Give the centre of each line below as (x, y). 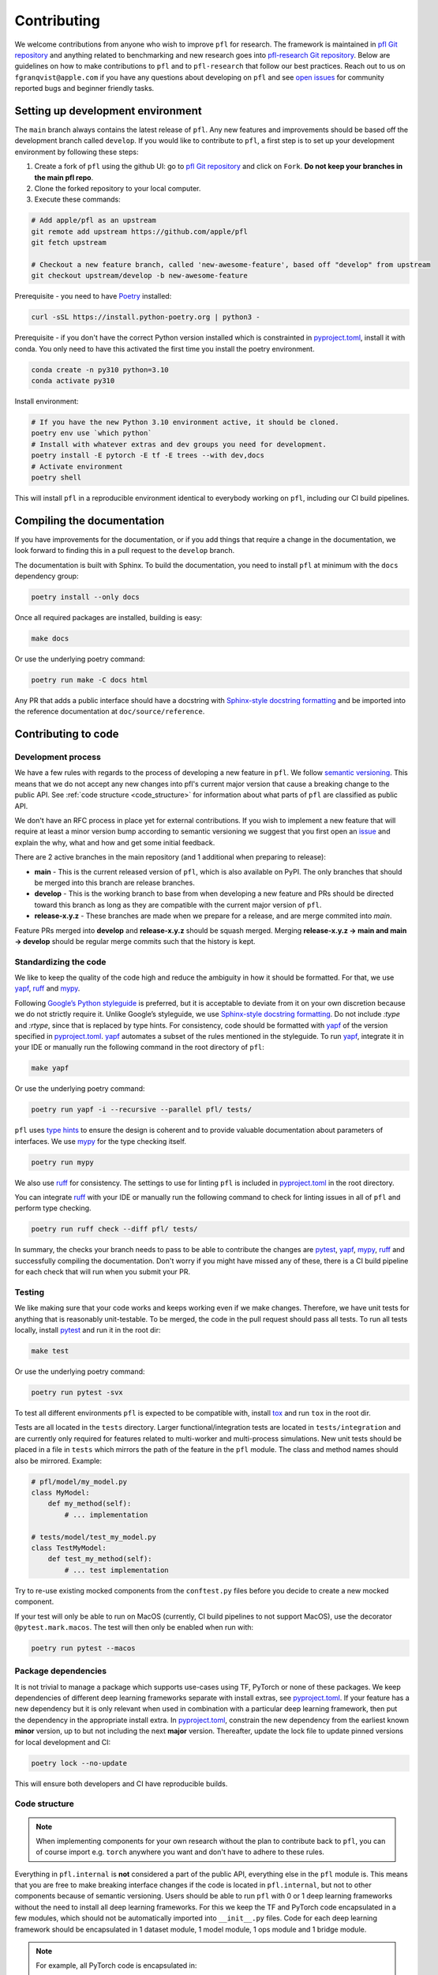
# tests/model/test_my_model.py (94, 1537)
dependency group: (47, 576)
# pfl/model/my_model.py (79, 1482)
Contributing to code (67, 734)
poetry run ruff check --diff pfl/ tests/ (114, 1229)
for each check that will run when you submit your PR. (103, 1272)
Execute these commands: (78, 199)
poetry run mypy (63, 1162)
